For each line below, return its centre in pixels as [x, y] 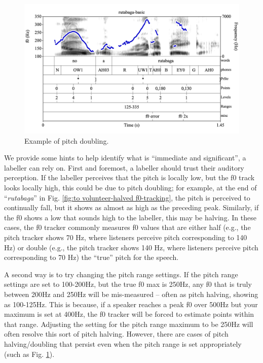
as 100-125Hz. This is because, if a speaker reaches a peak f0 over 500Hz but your [131, 304]
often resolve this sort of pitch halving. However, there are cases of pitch [116, 334]
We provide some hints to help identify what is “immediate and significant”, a [125, 158]
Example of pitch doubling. [67, 140]
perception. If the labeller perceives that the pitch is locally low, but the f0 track [129, 177]
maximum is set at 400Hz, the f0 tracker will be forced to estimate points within [129, 314]
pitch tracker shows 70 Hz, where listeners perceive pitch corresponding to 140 [126, 237]
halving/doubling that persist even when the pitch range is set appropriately [123, 343]
